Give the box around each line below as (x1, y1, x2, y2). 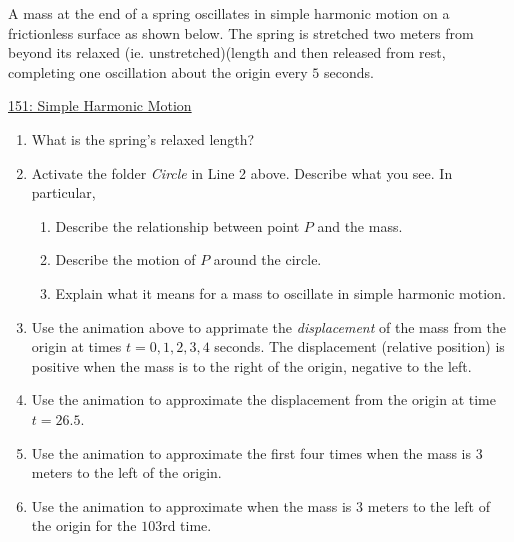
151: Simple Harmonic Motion (8, 95, 192, 116)
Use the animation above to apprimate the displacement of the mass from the (31, 316, 507, 337)
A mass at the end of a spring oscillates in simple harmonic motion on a (8, 3, 450, 23)
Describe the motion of (55, 249, 196, 270)
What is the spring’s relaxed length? (31, 128, 255, 149)
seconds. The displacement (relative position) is (214, 336, 505, 357)
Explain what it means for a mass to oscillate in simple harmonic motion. (55, 282, 506, 303)
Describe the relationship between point (55, 215, 300, 236)
